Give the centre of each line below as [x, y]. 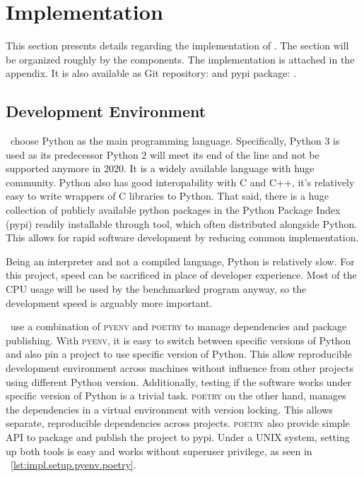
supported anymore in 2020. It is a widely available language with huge [160, 168]
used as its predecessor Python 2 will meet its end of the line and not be [163, 154]
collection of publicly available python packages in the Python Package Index [173, 210]
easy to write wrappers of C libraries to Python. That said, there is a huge [167, 196]
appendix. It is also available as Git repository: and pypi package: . [151, 73]
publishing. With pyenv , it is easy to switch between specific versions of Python [178, 340]
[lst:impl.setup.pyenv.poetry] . [74, 465]
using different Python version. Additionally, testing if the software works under [178, 381]
